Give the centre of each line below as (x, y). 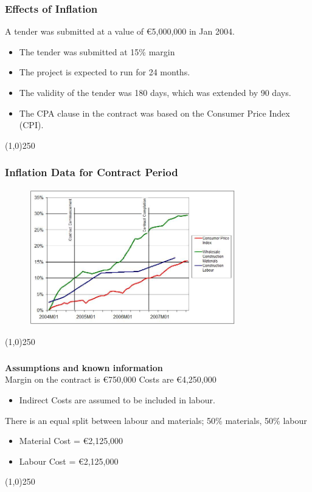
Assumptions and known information (84, 367)
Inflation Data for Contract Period (92, 172)
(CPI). (31, 125)
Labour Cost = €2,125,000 (69, 461)
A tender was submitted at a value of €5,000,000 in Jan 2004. (120, 31)
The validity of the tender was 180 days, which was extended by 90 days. (155, 92)
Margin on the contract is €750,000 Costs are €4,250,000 (111, 379)
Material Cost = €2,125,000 (71, 441)
